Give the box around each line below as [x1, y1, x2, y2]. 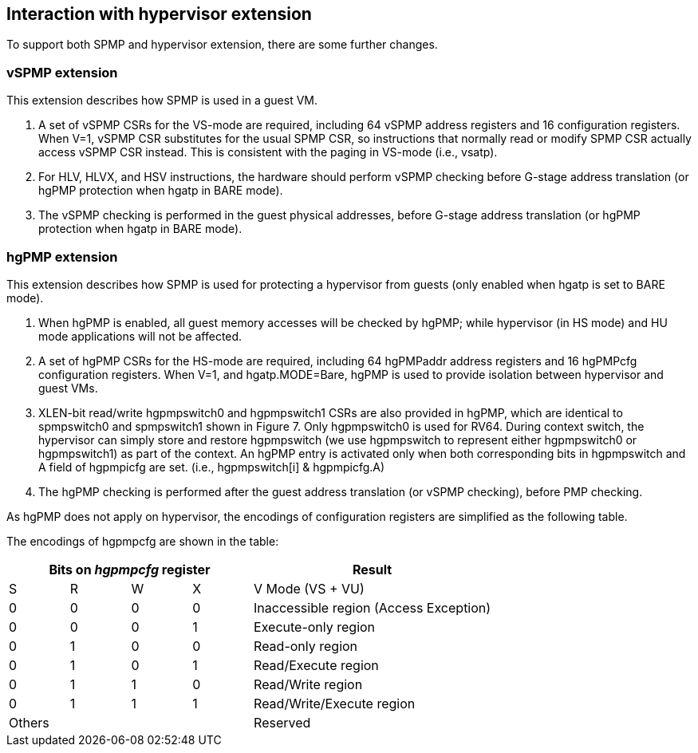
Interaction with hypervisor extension [6, 4, 312, 24]
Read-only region [254, 637, 358, 654]
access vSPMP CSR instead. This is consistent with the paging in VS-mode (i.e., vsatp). [38, 145, 498, 160]
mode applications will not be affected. [38, 329, 243, 343]
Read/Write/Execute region [254, 695, 416, 712]
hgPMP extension [6, 248, 118, 265]
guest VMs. [38, 380, 98, 395]
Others [9, 714, 49, 731]
